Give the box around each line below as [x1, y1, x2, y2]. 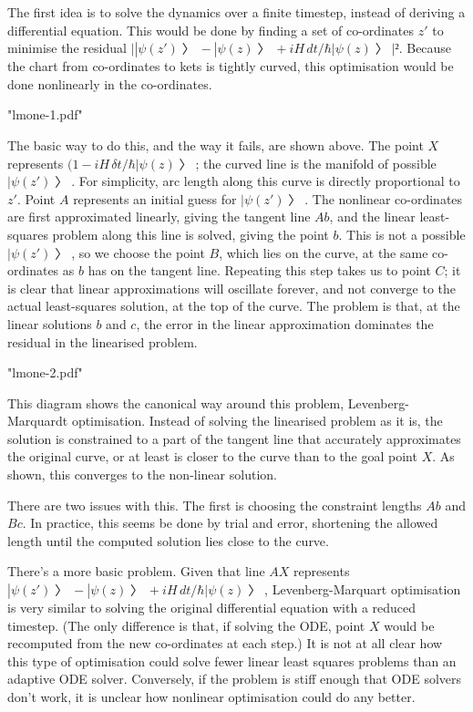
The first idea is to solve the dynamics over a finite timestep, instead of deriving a [7, 3, 466, 21]
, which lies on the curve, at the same [219, 242, 428, 262]
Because [406, 38, 452, 57]
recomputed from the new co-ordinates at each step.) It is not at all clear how [7, 634, 443, 653]
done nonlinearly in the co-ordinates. [7, 74, 212, 93]
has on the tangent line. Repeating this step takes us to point [87, 261, 431, 280]
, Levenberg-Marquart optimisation [264, 580, 461, 599]
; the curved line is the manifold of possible [195, 153, 437, 172]
